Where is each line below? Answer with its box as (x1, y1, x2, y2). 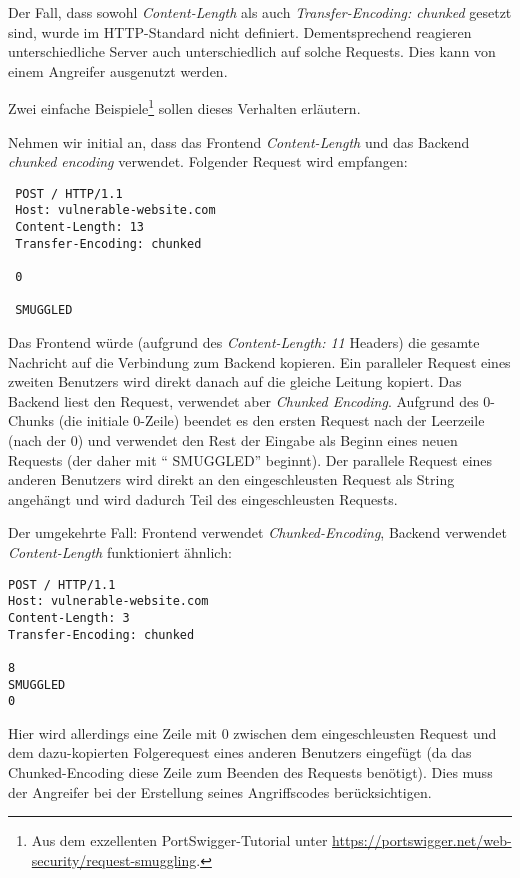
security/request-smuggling (31, 849, 197, 870)
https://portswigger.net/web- (332, 830, 512, 851)
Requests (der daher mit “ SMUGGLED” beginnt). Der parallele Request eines (8, 449, 493, 470)
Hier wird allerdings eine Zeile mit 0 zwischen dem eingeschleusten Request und (8, 722, 497, 743)
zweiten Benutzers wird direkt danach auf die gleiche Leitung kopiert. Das (8, 371, 462, 392)
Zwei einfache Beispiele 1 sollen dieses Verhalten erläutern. (8, 95, 361, 119)
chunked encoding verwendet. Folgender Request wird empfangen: (8, 151, 408, 172)
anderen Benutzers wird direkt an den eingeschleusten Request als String (8, 469, 455, 490)
